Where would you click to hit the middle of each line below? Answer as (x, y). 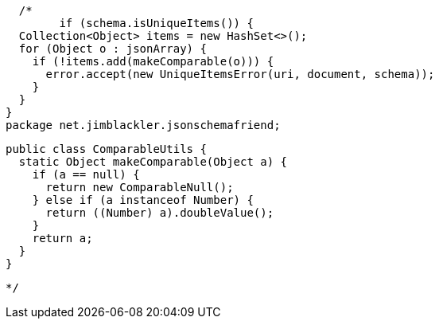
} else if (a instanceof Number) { (143, 200)
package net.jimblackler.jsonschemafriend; (143, 125)
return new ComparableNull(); (140, 187)
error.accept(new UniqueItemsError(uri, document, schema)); (240, 74)
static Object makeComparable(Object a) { (153, 162)
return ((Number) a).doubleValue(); (160, 213)
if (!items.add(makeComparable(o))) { (153, 61)
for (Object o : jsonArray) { (113, 49)
